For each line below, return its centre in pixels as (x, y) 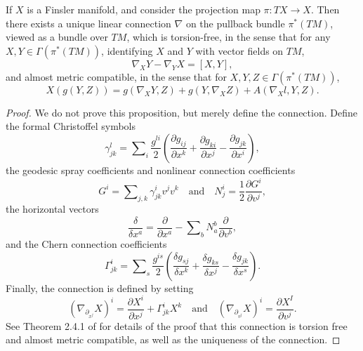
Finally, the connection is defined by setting (100, 287)
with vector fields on (239, 50)
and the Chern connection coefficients (86, 244)
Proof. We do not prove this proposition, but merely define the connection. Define (181, 112)
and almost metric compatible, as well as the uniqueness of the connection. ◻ (173, 339)
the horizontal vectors (52, 209)
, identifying (127, 50)
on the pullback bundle (235, 23)
